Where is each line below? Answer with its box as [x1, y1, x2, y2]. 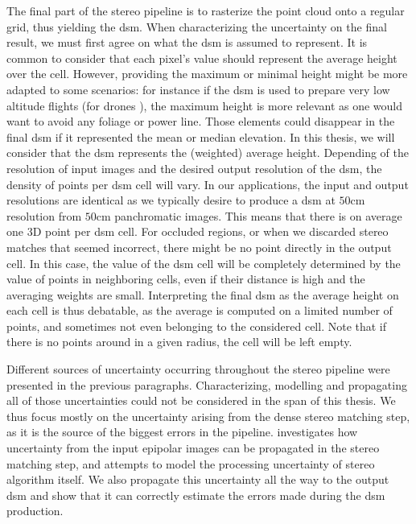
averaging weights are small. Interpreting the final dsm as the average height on [6, 286, 399, 303]
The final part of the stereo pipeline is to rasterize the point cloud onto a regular [6, 2, 405, 19]
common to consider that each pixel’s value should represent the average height [6, 49, 397, 66]
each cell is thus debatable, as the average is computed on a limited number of [6, 302, 393, 319]
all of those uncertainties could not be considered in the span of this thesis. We [6, 392, 396, 409]
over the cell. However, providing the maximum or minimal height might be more [6, 65, 408, 82]
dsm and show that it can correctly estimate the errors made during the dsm [6, 486, 385, 503]
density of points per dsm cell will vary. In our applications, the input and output [6, 175, 409, 192]
